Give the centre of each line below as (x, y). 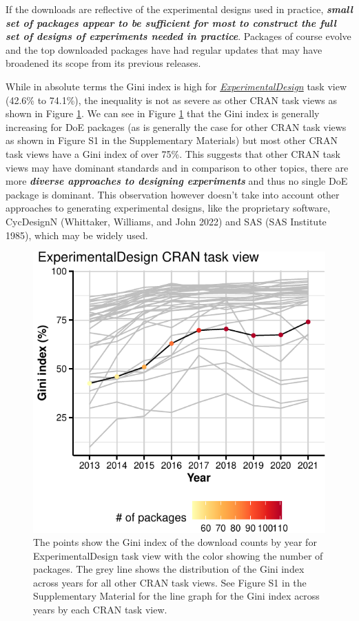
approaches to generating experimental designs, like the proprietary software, (168, 208)
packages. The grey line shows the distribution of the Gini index (169, 569)
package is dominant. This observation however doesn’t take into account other (173, 194)
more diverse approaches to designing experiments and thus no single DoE (177, 181)
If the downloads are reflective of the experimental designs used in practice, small (179, 9)
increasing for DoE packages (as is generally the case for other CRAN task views (176, 126)
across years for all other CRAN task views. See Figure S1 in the (170, 582)
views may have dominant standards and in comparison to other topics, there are (177, 167)
